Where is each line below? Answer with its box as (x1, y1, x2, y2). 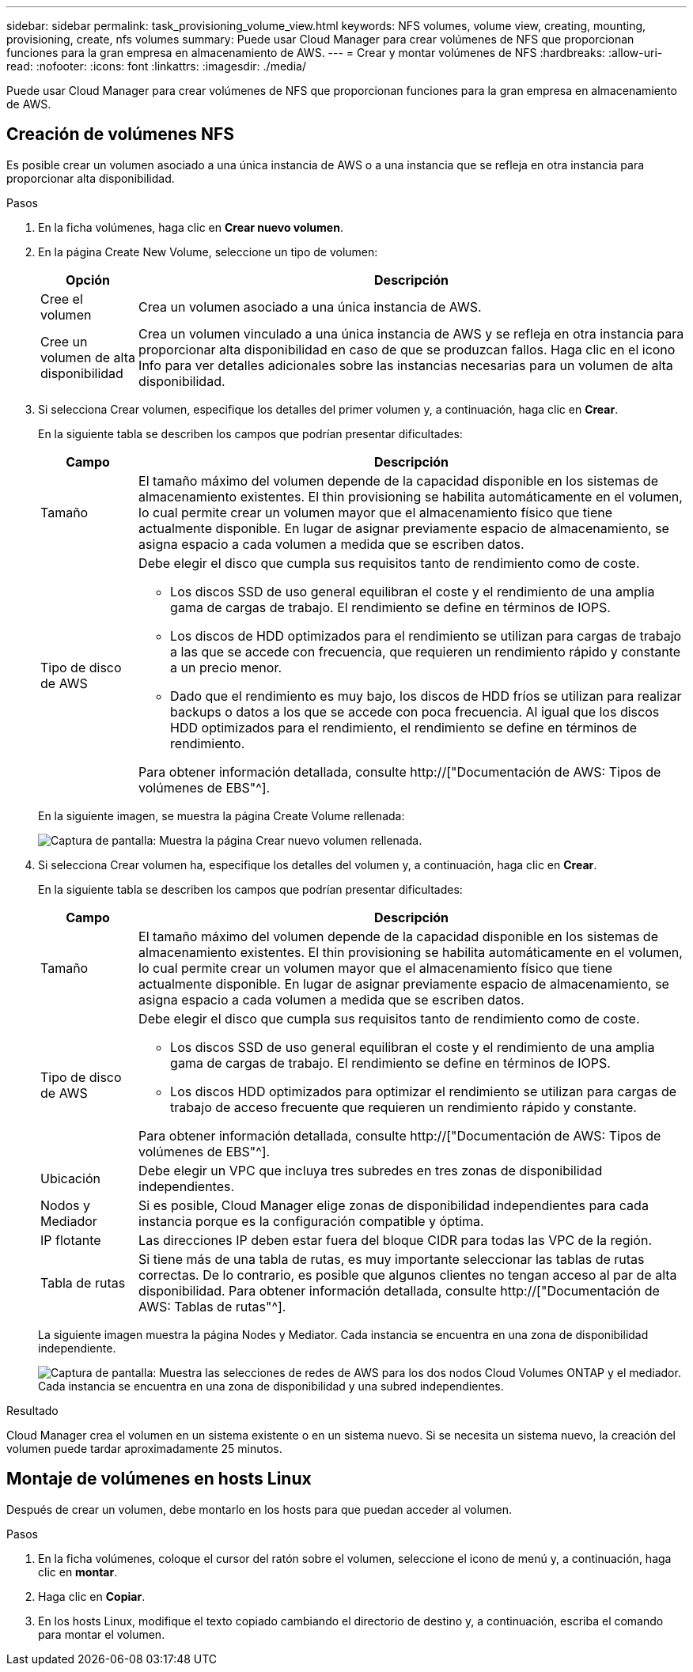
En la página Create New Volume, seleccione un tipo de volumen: (38, 244, 378, 259)
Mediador (40, 1212, 97, 1229)
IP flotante (40, 1231, 101, 1248)
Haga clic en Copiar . (38, 1589, 146, 1603)
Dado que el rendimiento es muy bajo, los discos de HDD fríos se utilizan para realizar (170, 687, 682, 704)
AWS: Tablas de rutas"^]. (138, 1298, 286, 1315)
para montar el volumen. (38, 1627, 165, 1641)
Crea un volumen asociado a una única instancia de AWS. (138, 298, 482, 315)
